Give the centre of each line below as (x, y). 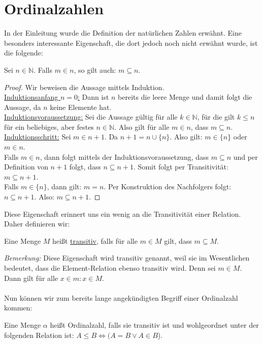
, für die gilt (216, 117)
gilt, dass (178, 240)
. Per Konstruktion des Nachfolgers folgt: (168, 187)
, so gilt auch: (95, 69)
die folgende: (24, 53)
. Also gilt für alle (142, 126)
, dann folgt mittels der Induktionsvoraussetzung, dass (124, 156)
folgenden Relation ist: (39, 335)
